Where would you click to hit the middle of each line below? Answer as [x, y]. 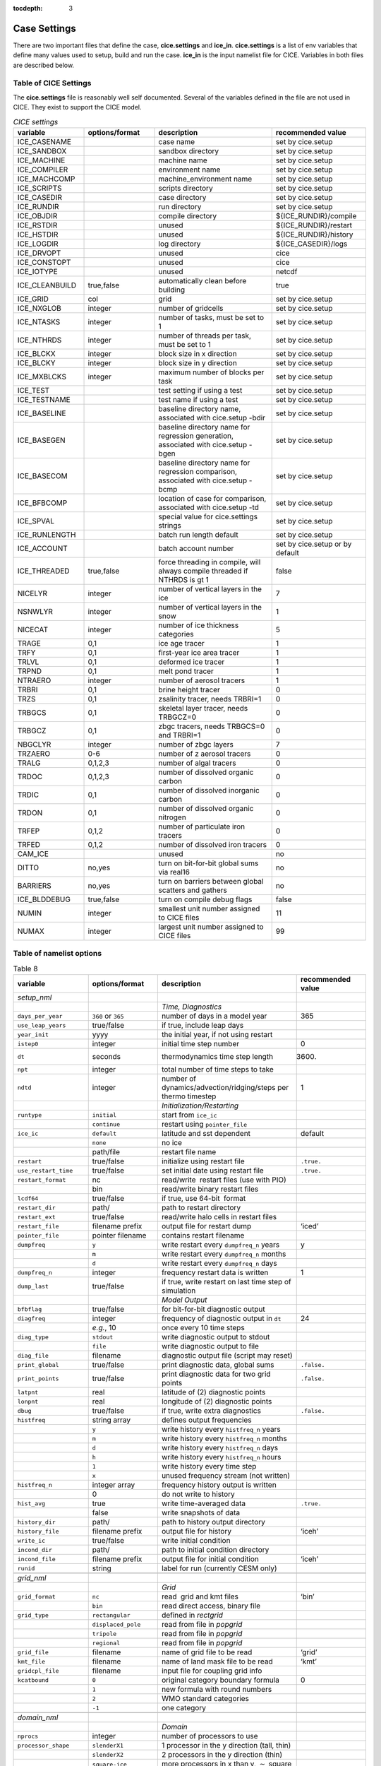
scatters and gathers [193, 890]
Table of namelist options [58, 954]
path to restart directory [201, 1208]
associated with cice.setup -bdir [212, 417]
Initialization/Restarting [200, 1106]
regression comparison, [198, 471]
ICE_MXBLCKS [42, 377]
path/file [106, 1152]
